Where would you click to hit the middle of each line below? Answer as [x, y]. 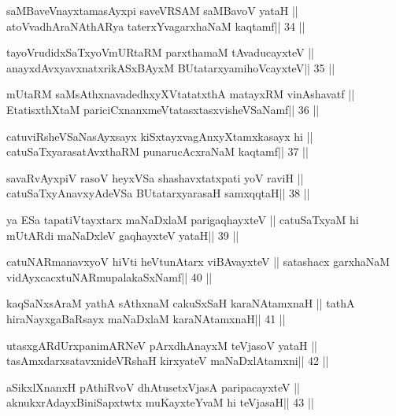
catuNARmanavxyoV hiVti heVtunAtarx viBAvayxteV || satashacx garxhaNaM [198, 261]
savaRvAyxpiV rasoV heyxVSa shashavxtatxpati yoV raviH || [155, 177]
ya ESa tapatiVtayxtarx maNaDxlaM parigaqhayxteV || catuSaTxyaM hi [183, 219]
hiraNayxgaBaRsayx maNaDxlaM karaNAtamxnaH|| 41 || [146, 318]
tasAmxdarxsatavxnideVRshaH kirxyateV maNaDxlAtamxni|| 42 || [168, 361]
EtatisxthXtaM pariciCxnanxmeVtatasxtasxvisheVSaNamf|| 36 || [163, 109]
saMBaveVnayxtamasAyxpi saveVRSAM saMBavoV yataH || [152, 10]
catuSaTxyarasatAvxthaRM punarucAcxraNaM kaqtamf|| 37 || [157, 151]
